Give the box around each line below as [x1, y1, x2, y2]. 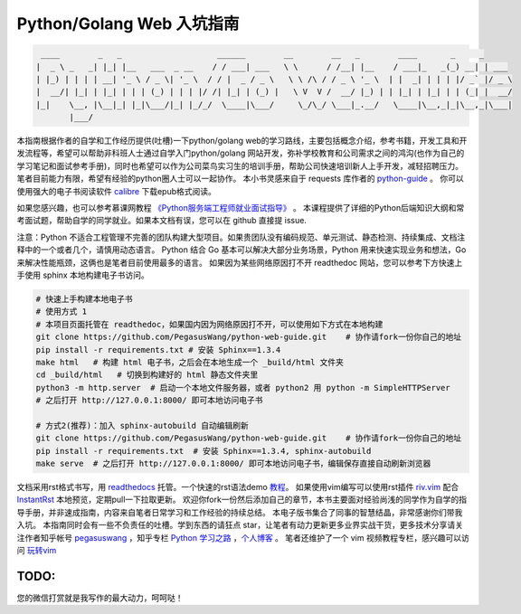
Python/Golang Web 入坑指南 [16, 14, 240, 33]
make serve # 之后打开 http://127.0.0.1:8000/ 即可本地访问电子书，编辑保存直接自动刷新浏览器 [35, 458, 431, 469]
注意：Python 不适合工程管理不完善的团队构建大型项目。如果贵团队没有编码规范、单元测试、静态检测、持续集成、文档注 [16, 231, 466, 242]
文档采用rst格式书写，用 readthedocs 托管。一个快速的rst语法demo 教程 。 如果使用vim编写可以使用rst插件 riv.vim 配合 [16, 482, 459, 493]
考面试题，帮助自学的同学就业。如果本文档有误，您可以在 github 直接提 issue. [16, 215, 308, 226]
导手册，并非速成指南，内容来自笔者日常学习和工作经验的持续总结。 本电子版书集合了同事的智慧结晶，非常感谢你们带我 [16, 506, 463, 517]
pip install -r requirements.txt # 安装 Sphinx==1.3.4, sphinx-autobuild [35, 446, 372, 456]
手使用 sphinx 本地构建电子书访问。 [16, 269, 149, 280]
